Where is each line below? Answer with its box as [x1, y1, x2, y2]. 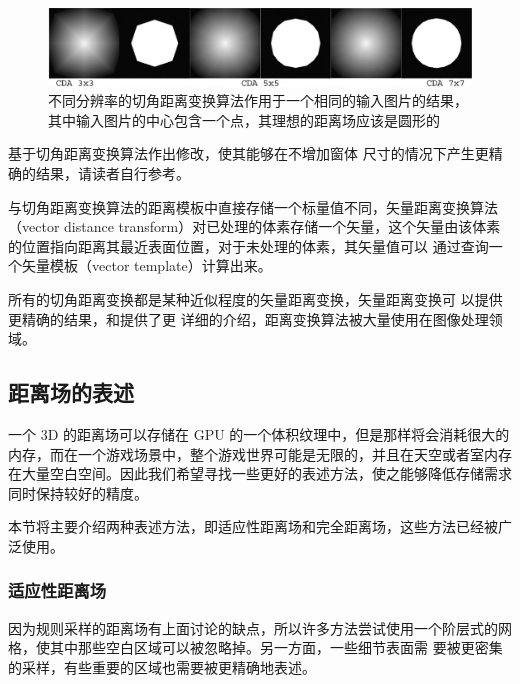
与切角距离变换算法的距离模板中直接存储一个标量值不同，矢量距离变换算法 [8, 196, 498, 217]
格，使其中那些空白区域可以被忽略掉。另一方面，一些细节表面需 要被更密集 [8, 637, 503, 658]
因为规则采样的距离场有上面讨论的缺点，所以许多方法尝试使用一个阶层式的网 [8, 617, 512, 638]
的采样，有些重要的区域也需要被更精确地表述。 [8, 656, 316, 677]
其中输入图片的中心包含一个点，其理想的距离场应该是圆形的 [48, 109, 440, 130]
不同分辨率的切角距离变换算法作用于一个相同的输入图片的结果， [48, 90, 468, 111]
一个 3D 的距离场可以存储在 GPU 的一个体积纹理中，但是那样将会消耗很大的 [8, 424, 510, 444]
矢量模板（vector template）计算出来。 [21, 255, 272, 276]
